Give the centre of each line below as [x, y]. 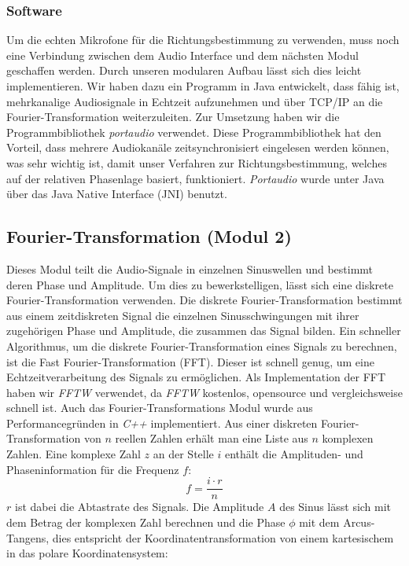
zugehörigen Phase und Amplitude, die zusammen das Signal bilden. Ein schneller [204, 331]
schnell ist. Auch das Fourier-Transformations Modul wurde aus [160, 408]
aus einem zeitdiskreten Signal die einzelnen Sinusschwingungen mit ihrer [183, 315]
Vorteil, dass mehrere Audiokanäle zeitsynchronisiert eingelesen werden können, [198, 147]
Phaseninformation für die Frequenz [93, 469]
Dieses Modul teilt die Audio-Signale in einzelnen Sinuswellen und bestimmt [190, 268]
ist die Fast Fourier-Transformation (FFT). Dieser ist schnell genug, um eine [190, 361]
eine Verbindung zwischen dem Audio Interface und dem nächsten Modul [182, 55]
